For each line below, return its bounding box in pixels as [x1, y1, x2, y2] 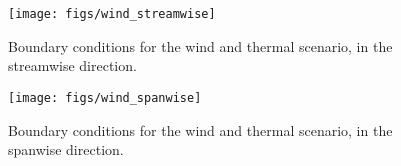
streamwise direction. [8, 55, 137, 76]
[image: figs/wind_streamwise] [8, 7, 216, 21]
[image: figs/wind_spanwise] [8, 90, 202, 105]
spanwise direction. [8, 139, 124, 160]
